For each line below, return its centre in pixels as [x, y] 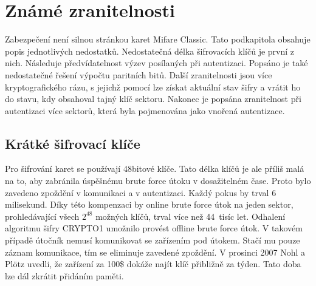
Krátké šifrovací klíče [73, 143]
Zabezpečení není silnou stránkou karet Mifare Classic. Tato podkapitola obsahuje [158, 39]
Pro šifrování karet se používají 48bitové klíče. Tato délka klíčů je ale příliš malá [155, 169]
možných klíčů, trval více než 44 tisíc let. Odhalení [191, 216]
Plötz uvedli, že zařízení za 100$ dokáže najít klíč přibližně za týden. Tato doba [153, 264]
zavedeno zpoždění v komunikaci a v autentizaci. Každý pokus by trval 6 [141, 192]
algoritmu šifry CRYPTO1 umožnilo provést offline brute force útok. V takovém [154, 228]
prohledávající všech [42, 216]
